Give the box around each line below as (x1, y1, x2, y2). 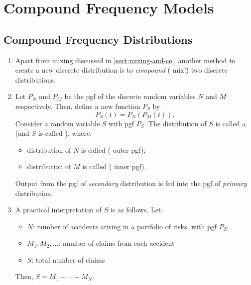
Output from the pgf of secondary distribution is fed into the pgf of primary (15, 178, 247, 188)
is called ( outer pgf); (81, 144, 146, 155)
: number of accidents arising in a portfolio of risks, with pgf (32, 221, 217, 231)
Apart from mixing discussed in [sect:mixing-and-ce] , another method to (15, 55, 236, 65)
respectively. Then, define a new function (15, 100, 140, 111)
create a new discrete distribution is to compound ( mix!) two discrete (15, 65, 228, 75)
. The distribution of (144, 118, 207, 128)
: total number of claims (31, 254, 105, 265)
